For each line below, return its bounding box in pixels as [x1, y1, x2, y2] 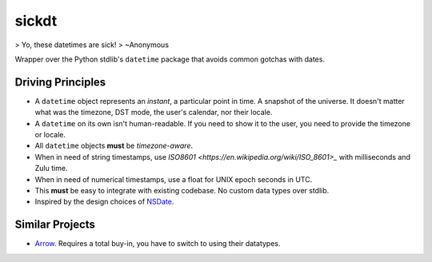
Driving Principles [14, 75, 106, 89]
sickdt [14, 12, 58, 30]
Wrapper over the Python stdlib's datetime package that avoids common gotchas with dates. [14, 54, 326, 64]
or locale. [34, 130, 66, 140]
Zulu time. [34, 164, 68, 173]
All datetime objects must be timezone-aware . [34, 141, 194, 151]
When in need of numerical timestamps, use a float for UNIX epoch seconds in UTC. [34, 174, 313, 184]
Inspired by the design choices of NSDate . [34, 196, 174, 207]
